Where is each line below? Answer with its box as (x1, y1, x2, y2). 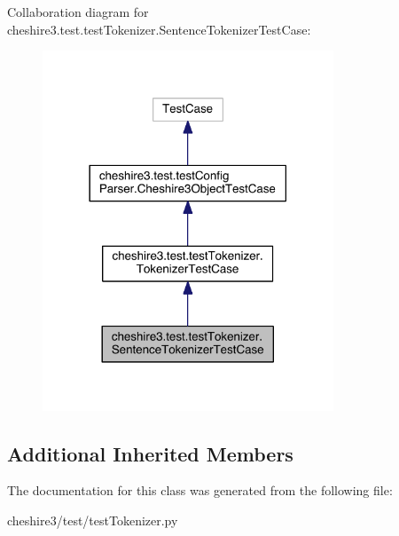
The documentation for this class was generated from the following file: (7, 481, 393, 500)
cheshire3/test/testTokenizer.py (7, 510, 178, 529)
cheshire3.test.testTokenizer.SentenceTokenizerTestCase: (7, 20, 311, 38)
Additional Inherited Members (7, 439, 293, 467)
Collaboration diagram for (7, 3, 149, 20)
